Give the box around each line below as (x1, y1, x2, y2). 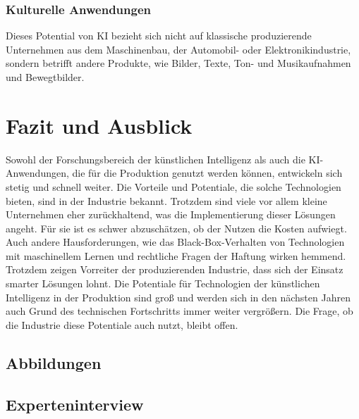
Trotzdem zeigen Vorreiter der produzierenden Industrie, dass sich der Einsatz (6, 262, 343, 277)
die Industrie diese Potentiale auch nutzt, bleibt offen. (6, 317, 238, 332)
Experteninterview (6, 393, 144, 415)
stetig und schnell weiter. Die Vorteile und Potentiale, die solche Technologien (6, 179, 341, 194)
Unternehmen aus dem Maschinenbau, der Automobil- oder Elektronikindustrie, (6, 42, 351, 56)
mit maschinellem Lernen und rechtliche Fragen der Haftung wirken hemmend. (6, 248, 346, 263)
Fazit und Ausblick (6, 111, 193, 139)
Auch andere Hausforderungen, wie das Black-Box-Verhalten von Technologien (6, 234, 345, 249)
